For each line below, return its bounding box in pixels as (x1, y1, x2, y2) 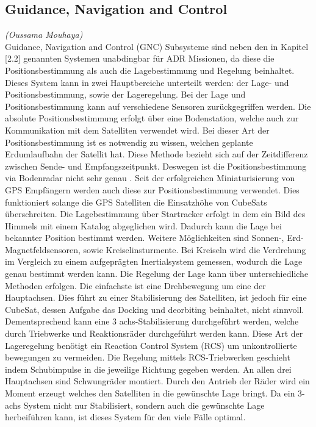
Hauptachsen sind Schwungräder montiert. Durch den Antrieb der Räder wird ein (5, 375, 310, 387)
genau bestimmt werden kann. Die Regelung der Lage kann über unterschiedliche (5, 267, 309, 280)
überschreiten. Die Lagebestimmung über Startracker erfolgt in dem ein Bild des (5, 207, 306, 220)
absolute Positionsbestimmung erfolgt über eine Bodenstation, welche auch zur (5, 112, 299, 124)
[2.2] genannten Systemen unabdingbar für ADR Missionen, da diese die (5, 52, 275, 65)
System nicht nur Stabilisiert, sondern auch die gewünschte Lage (23, 398, 265, 411)
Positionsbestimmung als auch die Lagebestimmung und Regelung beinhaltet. (5, 63, 295, 76)
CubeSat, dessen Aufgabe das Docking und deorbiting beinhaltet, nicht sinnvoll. (5, 303, 304, 315)
